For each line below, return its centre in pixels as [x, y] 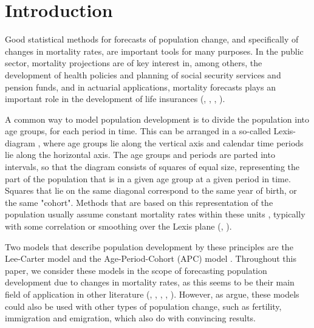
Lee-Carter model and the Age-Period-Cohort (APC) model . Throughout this [151, 258]
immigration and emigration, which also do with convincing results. [130, 318]
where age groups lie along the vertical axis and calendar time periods [173, 142]
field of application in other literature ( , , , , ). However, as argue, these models [152, 294]
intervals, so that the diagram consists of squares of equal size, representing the [152, 167]
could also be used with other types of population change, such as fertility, [143, 306]
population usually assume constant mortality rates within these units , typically [155, 214]
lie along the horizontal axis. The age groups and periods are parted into [140, 155]
